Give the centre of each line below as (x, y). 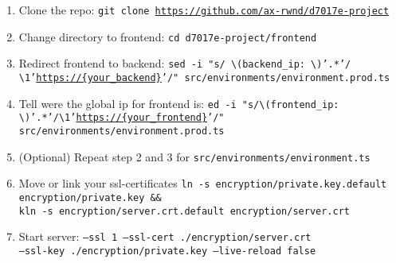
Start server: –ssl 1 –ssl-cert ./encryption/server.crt (165, 236)
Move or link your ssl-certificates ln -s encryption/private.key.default (203, 183)
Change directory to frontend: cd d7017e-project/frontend (168, 36)
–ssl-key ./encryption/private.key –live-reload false (167, 251)
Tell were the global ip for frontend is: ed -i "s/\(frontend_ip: (179, 103)
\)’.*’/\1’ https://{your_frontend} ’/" (122, 118)
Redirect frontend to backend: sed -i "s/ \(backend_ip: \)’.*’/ (185, 63)
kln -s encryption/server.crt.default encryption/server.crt (184, 211)
